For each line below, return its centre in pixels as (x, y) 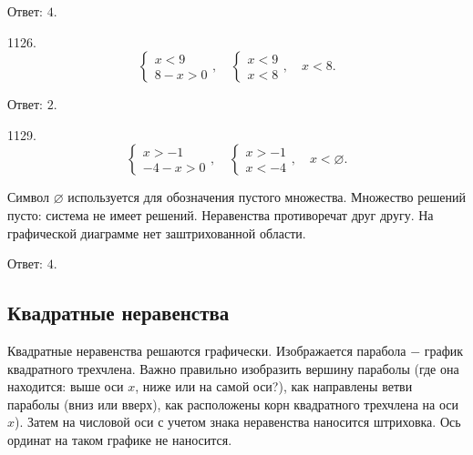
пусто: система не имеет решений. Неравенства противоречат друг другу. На (221, 214)
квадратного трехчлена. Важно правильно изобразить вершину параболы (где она (233, 368)
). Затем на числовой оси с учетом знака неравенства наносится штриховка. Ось (238, 422)
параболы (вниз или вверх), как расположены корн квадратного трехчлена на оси (233, 404)
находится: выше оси (66, 386)
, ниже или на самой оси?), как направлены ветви (274, 386)
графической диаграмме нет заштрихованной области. (157, 233)
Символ (29, 197)
